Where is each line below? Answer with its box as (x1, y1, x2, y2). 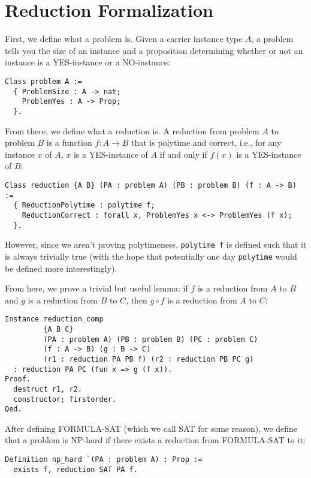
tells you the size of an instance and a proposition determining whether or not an (5, 44, 303, 56)
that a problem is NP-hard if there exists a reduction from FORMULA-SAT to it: (5, 434, 306, 446)
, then (126, 293, 147, 306)
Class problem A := (5, 77, 82, 86)
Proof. (5, 375, 31, 384)
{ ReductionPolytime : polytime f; (13, 201, 155, 210)
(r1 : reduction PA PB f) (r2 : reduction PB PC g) (43, 354, 254, 363)
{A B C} (43, 324, 74, 333)
